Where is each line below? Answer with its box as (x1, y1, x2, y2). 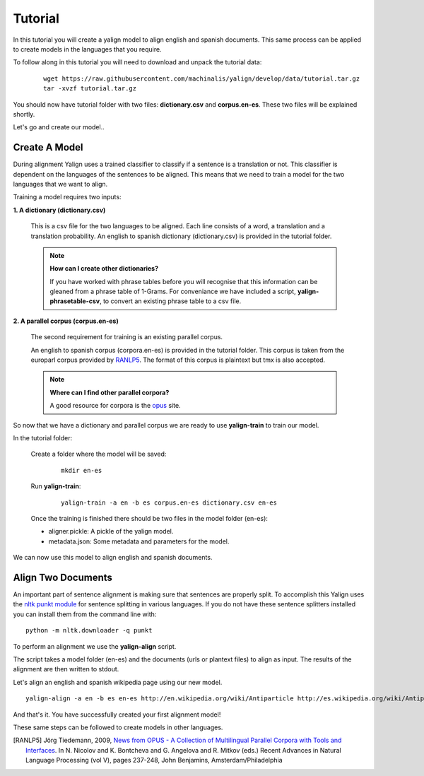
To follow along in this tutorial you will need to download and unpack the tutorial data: (13, 58, 262, 66)
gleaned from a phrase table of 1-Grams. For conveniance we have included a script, (49, 287, 296, 296)
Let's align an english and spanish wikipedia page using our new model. (13, 678, 223, 686)
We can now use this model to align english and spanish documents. (13, 553, 213, 562)
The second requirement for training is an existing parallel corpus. (30, 333, 223, 341)
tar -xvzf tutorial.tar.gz (43, 85, 137, 93)
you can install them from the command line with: (13, 610, 157, 618)
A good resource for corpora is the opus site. (49, 401, 181, 410)
